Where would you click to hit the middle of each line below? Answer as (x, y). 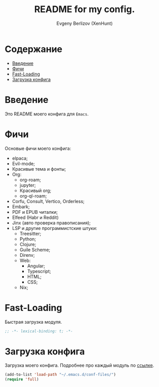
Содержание (34, 49)
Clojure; (28, 244)
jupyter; (28, 185)
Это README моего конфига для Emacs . (47, 114)
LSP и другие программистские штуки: (54, 228)
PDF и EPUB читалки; (35, 212)
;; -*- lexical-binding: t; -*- (39, 331)
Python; (28, 239)
